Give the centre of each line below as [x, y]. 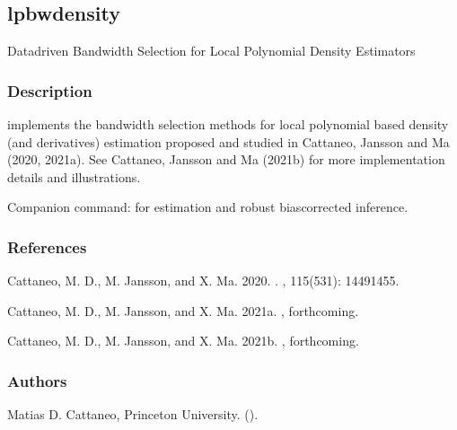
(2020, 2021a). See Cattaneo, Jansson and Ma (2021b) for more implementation [226, 159]
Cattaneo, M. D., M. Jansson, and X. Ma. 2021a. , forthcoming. [183, 310]
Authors [37, 380]
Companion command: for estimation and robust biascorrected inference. [208, 207]
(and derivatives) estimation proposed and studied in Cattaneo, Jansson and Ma [228, 141]
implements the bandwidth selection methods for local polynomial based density [228, 124]
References [47, 246]
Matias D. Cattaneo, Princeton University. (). [133, 414]
